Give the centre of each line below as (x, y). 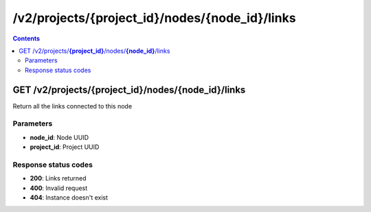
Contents (26, 38)
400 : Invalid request (59, 188)
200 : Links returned (58, 178)
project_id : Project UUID (65, 147)
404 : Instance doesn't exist (69, 198)
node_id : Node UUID (59, 137)
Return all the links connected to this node (72, 106)
